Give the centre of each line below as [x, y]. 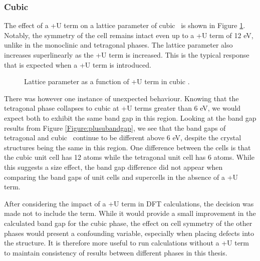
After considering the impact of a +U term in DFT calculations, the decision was [129, 203]
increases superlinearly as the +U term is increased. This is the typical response [127, 55]
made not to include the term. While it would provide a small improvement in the [130, 213]
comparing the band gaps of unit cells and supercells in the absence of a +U [121, 177]
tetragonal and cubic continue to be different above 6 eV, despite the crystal [123, 138]
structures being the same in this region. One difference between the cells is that [127, 147]
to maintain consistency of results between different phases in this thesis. [116, 252]
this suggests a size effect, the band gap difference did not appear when [113, 167]
